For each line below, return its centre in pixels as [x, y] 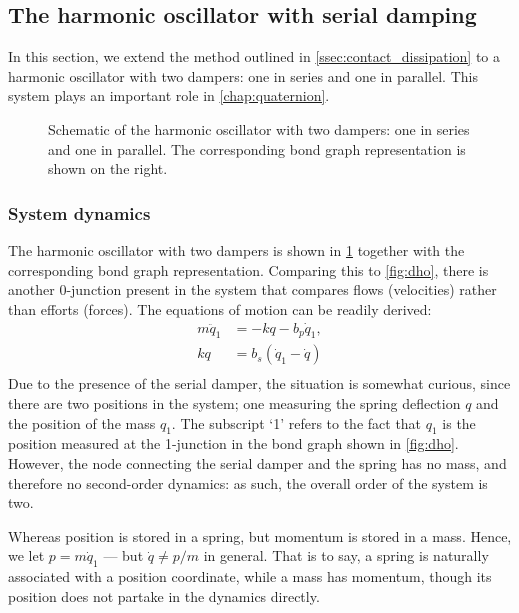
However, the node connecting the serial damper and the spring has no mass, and [257, 463]
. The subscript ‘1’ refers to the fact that [296, 422]
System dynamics [79, 212]
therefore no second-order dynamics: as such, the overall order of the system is [248, 482]
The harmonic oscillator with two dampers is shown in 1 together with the [236, 249]
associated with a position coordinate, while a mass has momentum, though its [250, 576]
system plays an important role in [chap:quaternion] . [169, 95]
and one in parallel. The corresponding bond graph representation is [257, 148]
